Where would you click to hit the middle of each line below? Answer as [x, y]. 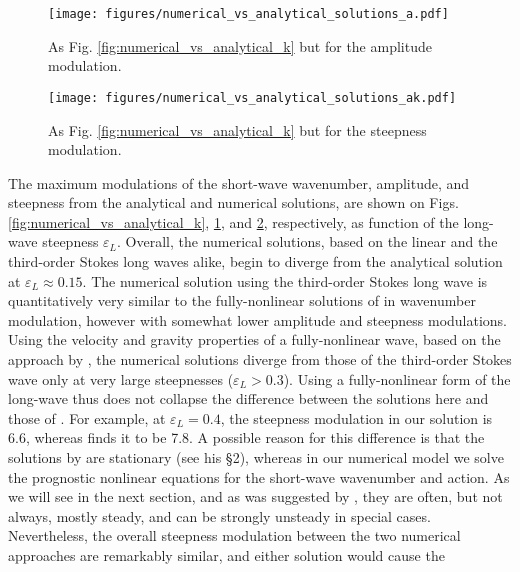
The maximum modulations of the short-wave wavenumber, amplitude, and [239, 182]
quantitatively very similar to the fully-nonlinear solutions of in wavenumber [242, 300]
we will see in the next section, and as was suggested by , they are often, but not [255, 496]
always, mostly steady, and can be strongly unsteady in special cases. [219, 515]
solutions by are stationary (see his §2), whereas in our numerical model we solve [256, 457]
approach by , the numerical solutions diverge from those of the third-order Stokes [260, 359]
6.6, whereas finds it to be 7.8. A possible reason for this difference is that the [246, 437]
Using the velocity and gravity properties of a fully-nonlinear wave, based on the [254, 339]
